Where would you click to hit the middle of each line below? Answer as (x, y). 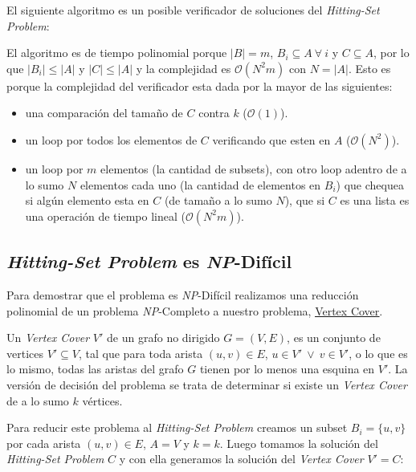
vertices (25, 353)
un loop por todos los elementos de (111, 139)
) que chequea (370, 184)
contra (214, 113)
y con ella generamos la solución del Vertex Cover (241, 459)
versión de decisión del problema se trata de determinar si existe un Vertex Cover (207, 384)
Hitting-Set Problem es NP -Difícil (149, 261)
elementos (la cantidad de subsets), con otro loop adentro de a (254, 168)
